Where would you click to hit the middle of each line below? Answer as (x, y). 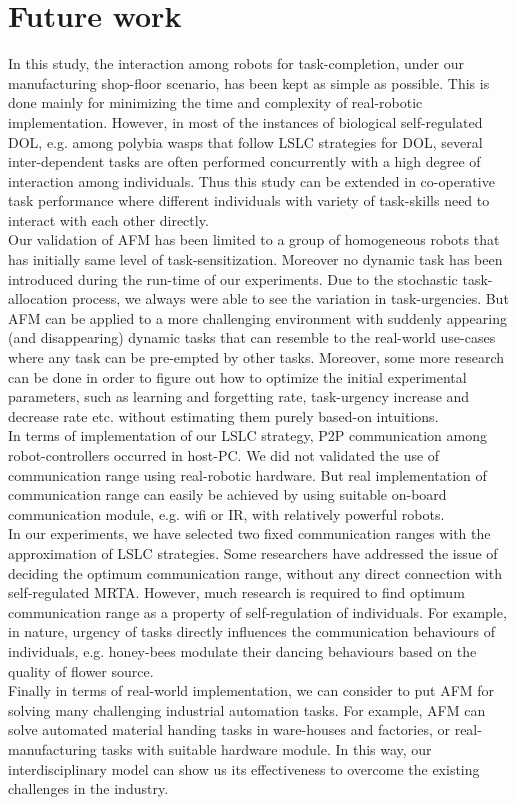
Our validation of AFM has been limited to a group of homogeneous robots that (254, 239)
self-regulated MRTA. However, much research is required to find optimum (236, 592)
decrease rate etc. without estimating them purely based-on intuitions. (223, 415)
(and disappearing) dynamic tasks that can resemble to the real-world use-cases (252, 337)
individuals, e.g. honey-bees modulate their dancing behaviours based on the (242, 650)
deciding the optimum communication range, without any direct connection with (255, 572)
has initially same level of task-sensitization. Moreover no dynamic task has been (255, 259)
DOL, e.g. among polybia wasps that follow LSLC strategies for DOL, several (245, 141)
